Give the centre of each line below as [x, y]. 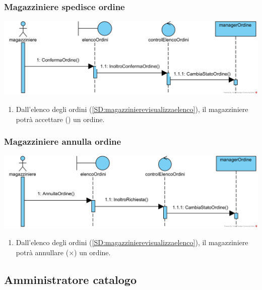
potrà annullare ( [42, 252]
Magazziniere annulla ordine [63, 141]
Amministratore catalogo [70, 279]
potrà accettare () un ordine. [60, 119]
